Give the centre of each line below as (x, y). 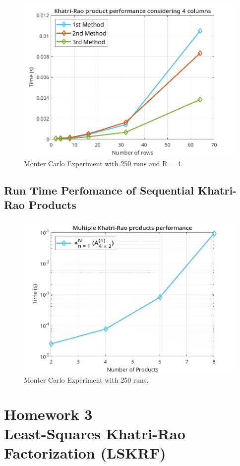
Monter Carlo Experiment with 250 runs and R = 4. (103, 163)
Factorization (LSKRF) (85, 453)
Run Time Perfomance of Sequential (99, 190)
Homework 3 (48, 414)
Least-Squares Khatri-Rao (95, 433)
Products (52, 204)
